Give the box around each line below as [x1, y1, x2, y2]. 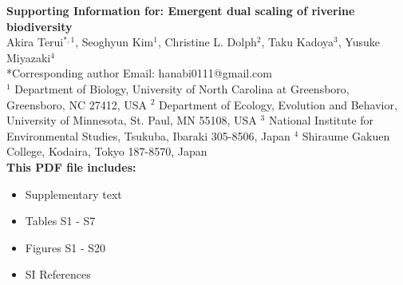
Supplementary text [25, 185, 122, 202]
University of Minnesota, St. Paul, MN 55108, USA [6, 112, 257, 129]
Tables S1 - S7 [25, 212, 96, 229]
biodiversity [6, 18, 73, 34]
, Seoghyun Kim [75, 34, 154, 50]
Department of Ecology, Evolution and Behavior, [159, 96, 397, 113]
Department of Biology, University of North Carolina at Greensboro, [14, 80, 350, 97]
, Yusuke [338, 34, 380, 50]
